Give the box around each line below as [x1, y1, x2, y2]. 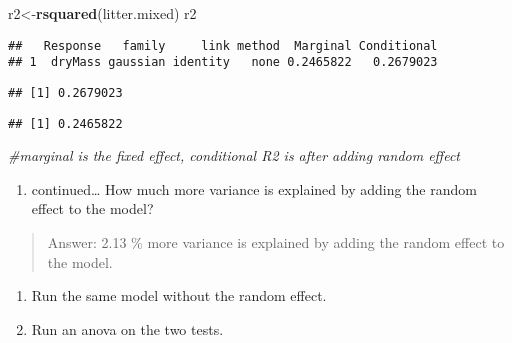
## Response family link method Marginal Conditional [8, 38, 438, 53]
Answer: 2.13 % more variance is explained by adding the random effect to [47, 232, 505, 252]
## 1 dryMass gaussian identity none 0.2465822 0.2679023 [8, 55, 438, 70]
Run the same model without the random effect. [31, 285, 327, 306]
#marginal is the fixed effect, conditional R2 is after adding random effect [8, 145, 460, 166]
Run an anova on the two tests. [31, 318, 224, 339]
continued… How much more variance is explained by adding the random [31, 178, 477, 199]
